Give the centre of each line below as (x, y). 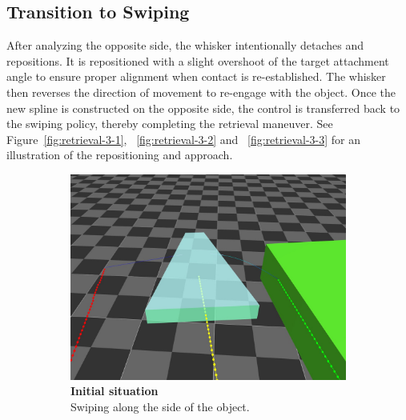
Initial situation (115, 391)
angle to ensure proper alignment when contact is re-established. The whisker (196, 76)
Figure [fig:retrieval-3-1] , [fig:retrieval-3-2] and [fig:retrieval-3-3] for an (183, 139)
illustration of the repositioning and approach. (120, 155)
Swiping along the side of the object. (160, 406)
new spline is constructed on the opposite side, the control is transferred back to (203, 108)
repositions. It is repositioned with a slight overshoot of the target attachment (198, 60)
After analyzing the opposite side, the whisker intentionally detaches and (185, 45)
